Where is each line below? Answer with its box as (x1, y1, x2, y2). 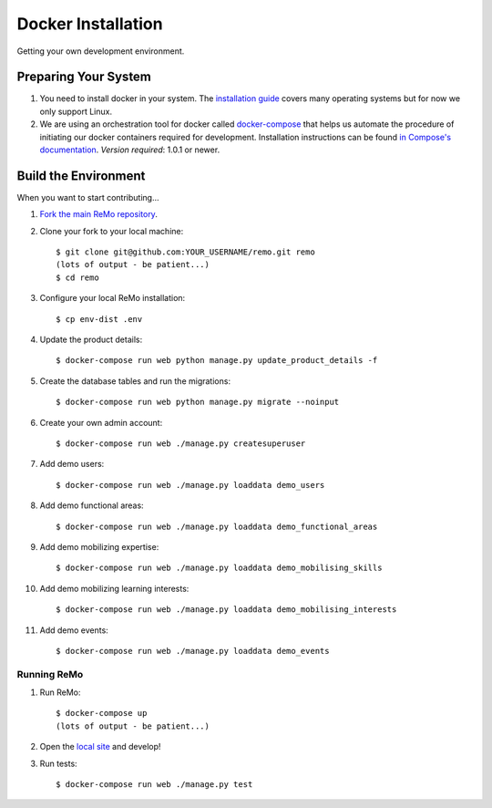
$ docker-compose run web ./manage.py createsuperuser (56, 439, 306, 449)
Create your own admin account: (39, 417, 163, 428)
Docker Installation (16, 14, 163, 34)
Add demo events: (39, 625, 108, 636)
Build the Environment (16, 168, 146, 183)
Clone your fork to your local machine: (39, 225, 184, 236)
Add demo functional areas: (39, 500, 145, 511)
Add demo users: (39, 459, 105, 470)
